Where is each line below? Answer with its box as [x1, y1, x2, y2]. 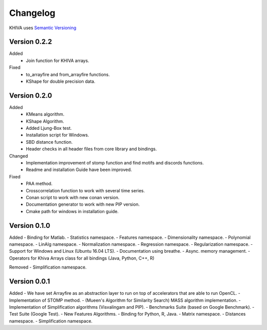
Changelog [9, 7, 55, 18]
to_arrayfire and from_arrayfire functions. [26, 71, 110, 77]
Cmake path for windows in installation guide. [26, 208, 119, 214]
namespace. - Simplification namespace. [9, 318, 92, 324]
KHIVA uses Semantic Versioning [9, 25, 77, 31]
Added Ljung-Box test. [26, 125, 72, 131]
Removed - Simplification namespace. [9, 264, 87, 270]
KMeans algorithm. [26, 111, 64, 117]
